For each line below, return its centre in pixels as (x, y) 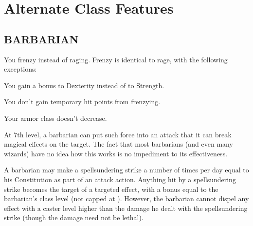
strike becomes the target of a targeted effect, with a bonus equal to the (111, 189)
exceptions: (20, 69)
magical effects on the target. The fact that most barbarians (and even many (118, 144)
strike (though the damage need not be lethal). (74, 217)
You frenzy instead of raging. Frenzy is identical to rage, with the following (116, 59)
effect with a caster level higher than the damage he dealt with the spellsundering (126, 208)
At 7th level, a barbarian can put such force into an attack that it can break (118, 134)
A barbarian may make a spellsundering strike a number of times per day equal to (126, 170)
